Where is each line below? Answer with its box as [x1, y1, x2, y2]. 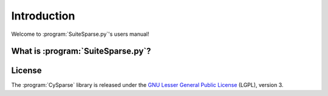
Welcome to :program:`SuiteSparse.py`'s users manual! [11, 30, 149, 38]
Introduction [11, 9, 75, 22]
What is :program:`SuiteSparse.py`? [11, 46, 151, 57]
